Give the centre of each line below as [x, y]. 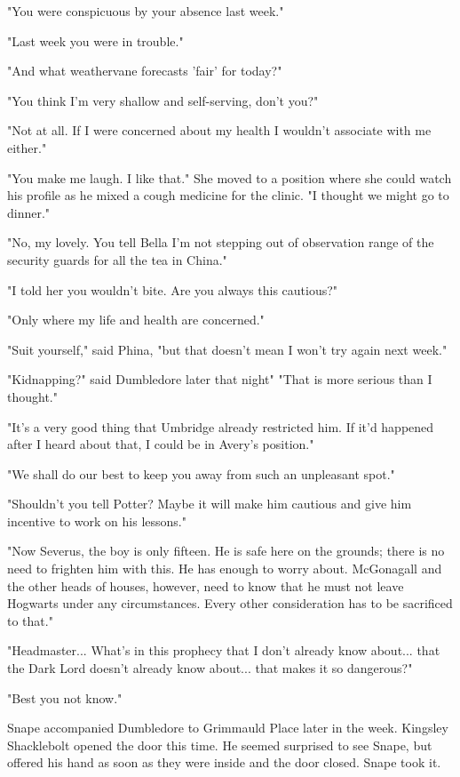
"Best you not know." [65, 697]
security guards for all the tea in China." [117, 259]
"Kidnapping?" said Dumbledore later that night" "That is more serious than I [220, 379]
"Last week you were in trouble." [95, 40]
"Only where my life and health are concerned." [136, 320]
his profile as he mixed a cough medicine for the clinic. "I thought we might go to [228, 195]
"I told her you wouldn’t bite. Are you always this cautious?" [173, 289]
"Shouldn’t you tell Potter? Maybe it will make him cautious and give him [210, 504]
